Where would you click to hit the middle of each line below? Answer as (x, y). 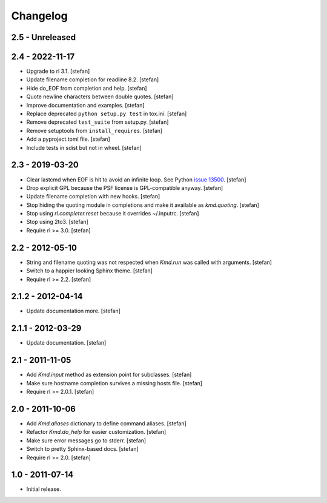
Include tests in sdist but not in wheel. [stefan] (84, 147)
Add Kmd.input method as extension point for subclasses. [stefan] (109, 375)
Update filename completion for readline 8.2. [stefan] (93, 79)
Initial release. (44, 489)
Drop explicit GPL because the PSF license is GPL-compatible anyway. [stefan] (125, 187)
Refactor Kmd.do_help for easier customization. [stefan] (96, 432)
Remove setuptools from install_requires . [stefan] (94, 130)
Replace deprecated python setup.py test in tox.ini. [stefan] (107, 114)
